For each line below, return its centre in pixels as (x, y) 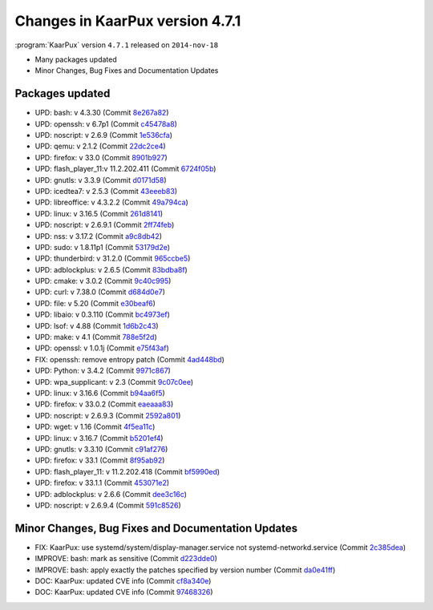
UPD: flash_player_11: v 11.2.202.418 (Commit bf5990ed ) (127, 471)
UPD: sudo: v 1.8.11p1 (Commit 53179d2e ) (103, 247)
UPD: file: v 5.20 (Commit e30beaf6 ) (95, 303)
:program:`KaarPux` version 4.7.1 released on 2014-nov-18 (117, 45)
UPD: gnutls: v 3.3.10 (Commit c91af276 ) (101, 449)
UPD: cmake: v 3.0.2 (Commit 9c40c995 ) (103, 281)
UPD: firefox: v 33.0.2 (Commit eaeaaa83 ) (104, 404)
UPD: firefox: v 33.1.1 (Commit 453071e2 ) (102, 483)
